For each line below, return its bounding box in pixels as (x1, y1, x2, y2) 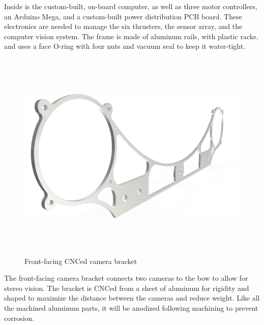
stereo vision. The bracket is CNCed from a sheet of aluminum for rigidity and (4, 282, 249, 293)
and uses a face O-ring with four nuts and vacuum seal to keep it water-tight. (4, 41, 246, 51)
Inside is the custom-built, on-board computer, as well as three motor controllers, (4, 1, 257, 11)
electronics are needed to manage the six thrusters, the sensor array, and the (4, 21, 243, 32)
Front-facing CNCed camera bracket (24, 255, 137, 266)
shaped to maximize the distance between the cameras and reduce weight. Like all (4, 292, 260, 303)
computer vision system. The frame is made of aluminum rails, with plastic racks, (4, 31, 258, 41)
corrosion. (4, 312, 35, 323)
